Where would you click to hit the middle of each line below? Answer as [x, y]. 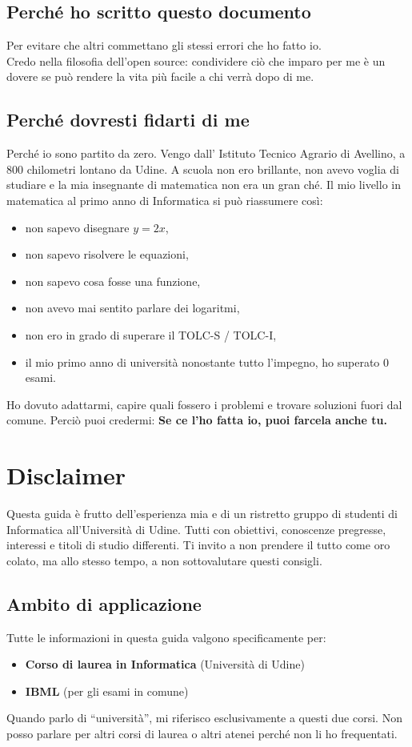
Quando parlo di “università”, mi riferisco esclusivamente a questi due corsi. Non [204, 718]
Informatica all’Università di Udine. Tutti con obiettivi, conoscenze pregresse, [196, 529]
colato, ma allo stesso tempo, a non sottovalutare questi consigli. [164, 560]
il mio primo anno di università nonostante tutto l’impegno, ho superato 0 [207, 361]
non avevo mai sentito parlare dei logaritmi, [132, 308]
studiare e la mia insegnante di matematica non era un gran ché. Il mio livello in [204, 185]
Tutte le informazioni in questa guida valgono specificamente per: [166, 637]
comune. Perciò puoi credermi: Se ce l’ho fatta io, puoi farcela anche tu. [197, 420]
